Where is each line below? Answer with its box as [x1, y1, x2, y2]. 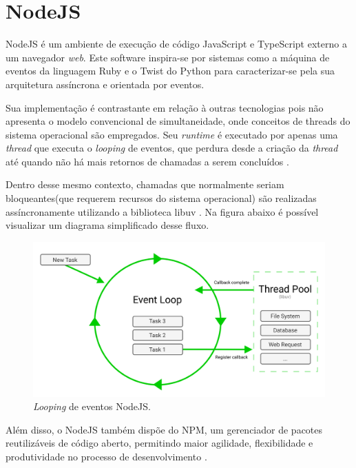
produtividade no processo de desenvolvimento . [6, 449, 207, 464]
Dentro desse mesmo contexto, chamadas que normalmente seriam [6, 177, 284, 192]
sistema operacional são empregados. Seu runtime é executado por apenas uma [6, 127, 338, 141]
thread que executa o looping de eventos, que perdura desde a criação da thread [6, 141, 338, 155]
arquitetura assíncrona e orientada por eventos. [6, 77, 205, 91]
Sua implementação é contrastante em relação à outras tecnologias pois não [6, 100, 324, 114]
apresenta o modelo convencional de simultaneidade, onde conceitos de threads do [6, 114, 350, 128]
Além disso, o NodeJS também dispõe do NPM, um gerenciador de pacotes [6, 422, 323, 436]
